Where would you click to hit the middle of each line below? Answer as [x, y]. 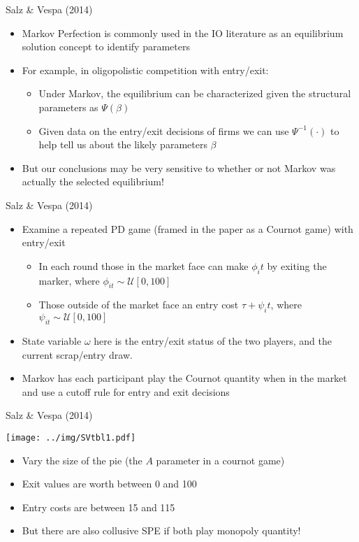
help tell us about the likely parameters [123, 144]
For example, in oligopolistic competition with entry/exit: [145, 70]
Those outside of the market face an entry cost [139, 305]
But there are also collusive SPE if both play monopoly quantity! [161, 530]
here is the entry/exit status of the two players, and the [213, 340]
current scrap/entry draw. [77, 354]
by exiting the [297, 265]
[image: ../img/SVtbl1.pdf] [71, 437]
